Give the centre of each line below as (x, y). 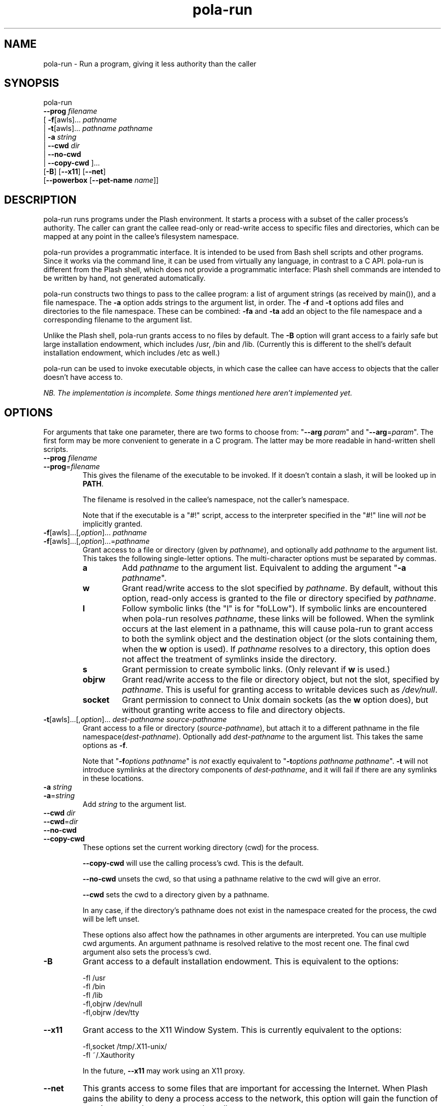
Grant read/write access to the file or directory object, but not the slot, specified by (281, 680)
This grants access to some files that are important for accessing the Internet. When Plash (255, 1088)
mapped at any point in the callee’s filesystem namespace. (141, 237)
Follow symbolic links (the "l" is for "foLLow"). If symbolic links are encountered (274, 609)
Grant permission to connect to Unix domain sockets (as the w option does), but (275, 700)
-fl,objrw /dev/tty (111, 1013)
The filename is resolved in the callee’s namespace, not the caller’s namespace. (216, 500)
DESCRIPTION (40, 200)
